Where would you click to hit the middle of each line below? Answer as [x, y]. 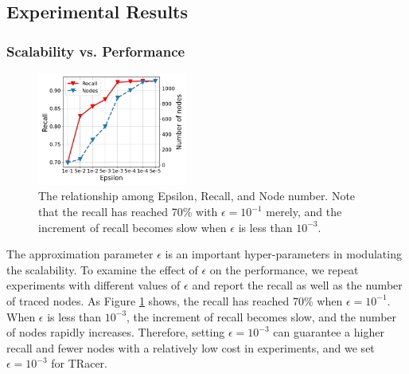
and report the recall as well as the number [297, 285]
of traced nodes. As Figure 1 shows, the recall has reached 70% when [175, 300]
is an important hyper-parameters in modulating [283, 254]
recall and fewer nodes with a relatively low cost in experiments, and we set [191, 347]
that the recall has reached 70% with [128, 212]
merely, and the [304, 212]
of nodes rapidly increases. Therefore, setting [116, 332]
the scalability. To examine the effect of [102, 269]
